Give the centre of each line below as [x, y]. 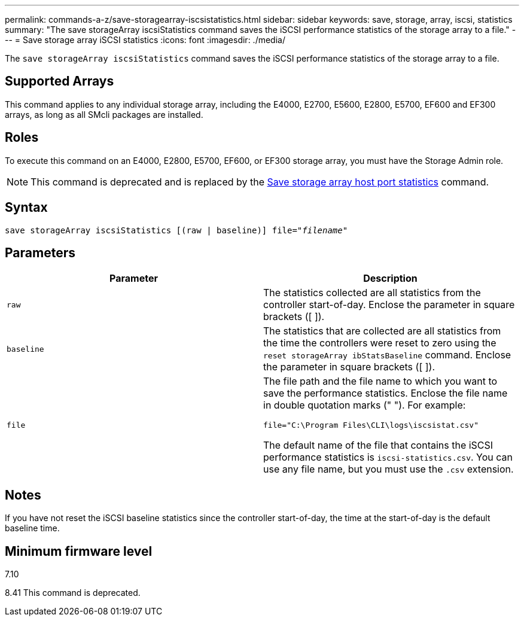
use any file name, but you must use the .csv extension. [389, 469]
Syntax [26, 208]
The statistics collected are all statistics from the [372, 293]
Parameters [40, 252]
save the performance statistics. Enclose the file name [386, 393]
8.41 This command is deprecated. [73, 593]
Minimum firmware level [79, 551]
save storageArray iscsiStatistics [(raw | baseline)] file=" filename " [176, 230]
